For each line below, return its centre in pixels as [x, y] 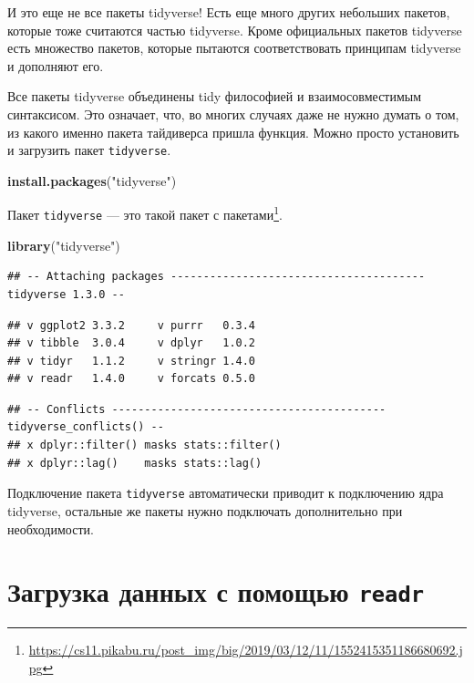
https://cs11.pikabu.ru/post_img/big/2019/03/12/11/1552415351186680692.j [246, 650]
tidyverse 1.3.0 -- [66, 294]
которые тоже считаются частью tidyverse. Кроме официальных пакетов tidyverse [235, 30]
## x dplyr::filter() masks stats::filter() [144, 445]
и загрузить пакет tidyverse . [89, 150]
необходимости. [51, 528]
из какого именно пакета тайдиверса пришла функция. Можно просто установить [233, 132]
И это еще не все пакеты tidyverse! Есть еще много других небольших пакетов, [229, 12]
